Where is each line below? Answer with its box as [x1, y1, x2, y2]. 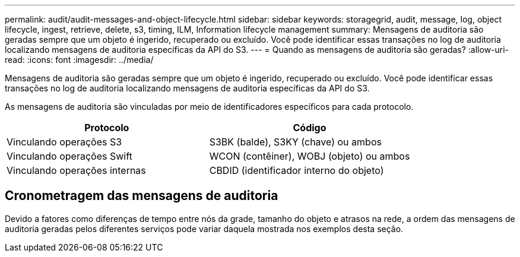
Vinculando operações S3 [7, 136, 122, 148]
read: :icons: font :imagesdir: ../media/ [5, 55, 154, 65]
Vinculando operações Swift [7, 150, 132, 162]
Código [293, 122, 326, 134]
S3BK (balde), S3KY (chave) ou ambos [209, 136, 382, 148]
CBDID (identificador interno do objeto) [209, 164, 384, 176]
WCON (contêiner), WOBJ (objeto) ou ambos [209, 150, 410, 162]
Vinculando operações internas [7, 164, 146, 176]
